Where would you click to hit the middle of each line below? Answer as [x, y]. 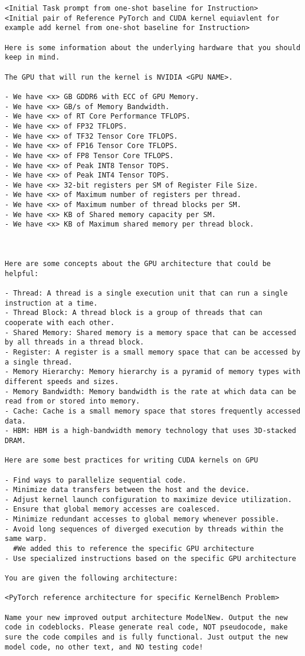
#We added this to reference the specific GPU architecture [134, 549]
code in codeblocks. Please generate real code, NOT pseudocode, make [146, 627]
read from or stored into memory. [73, 401]
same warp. [26, 539]
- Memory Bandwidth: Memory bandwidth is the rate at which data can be [150, 391]
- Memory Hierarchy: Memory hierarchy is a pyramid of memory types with [153, 372]
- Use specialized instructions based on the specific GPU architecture [150, 558]
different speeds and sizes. [62, 381]
